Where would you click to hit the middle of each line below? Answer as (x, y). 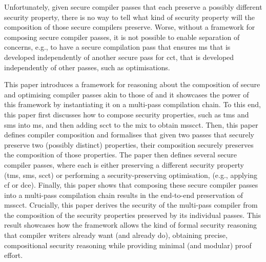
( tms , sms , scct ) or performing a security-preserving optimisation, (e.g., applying (131, 175)
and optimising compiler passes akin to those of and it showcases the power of (127, 94)
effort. (14, 255)
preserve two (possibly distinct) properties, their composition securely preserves (129, 144)
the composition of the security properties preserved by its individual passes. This (133, 215)
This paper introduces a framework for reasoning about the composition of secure (132, 84)
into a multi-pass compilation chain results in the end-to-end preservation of (124, 195)
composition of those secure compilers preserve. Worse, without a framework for (130, 27)
